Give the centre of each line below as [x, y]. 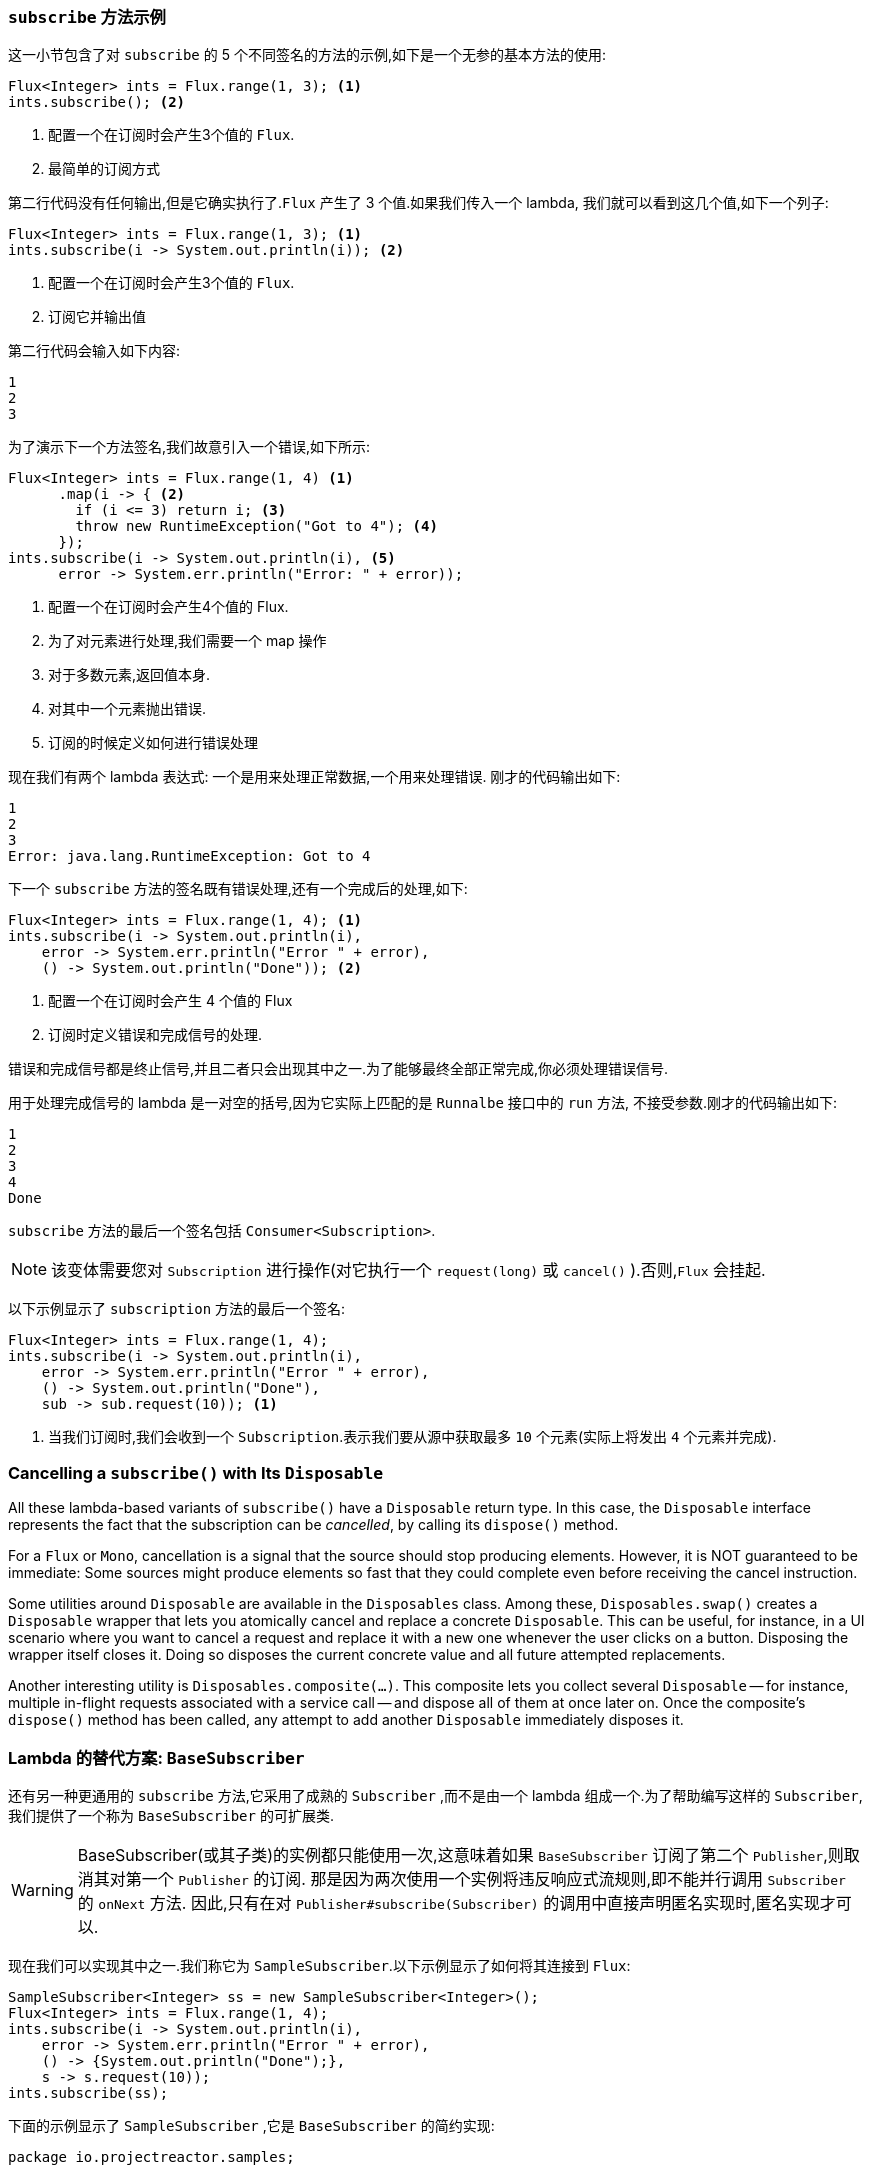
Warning [42, 1889]
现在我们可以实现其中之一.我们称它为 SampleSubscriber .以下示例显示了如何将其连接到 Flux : [319, 1965]
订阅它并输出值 [97, 317]
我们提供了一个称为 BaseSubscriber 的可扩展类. [171, 1815]
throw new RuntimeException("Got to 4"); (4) [256, 526]
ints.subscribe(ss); [88, 2092]
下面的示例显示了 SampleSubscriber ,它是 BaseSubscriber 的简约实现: [251, 2125]
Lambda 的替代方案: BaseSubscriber [156, 1757]
